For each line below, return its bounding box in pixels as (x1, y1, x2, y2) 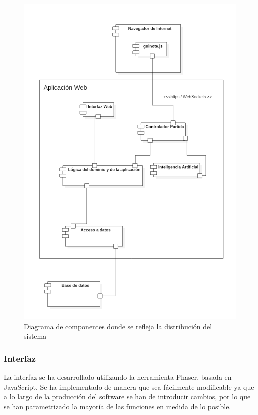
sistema (24, 331, 47, 341)
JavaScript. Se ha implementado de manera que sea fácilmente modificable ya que (4, 381, 254, 392)
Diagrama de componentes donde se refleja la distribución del (24, 321, 212, 331)
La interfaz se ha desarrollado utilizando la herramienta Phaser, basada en (4, 372, 232, 382)
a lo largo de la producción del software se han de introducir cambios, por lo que (4, 391, 251, 402)
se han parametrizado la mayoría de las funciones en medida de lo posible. (4, 401, 231, 412)
